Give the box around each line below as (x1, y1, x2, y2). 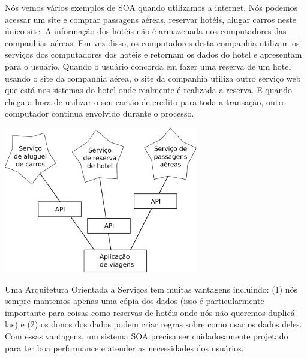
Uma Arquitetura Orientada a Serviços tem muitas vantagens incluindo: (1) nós (5, 282, 298, 295)
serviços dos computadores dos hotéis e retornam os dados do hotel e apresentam (5, 48, 302, 61)
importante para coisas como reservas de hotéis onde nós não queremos (5, 306, 266, 318)
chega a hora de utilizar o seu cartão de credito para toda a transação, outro (5, 95, 286, 108)
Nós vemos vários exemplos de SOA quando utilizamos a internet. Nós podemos (5, 1, 298, 13)
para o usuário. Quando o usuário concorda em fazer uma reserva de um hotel (5, 59, 291, 72)
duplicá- (268, 306, 298, 318)
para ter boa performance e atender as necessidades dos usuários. (5, 341, 244, 354)
